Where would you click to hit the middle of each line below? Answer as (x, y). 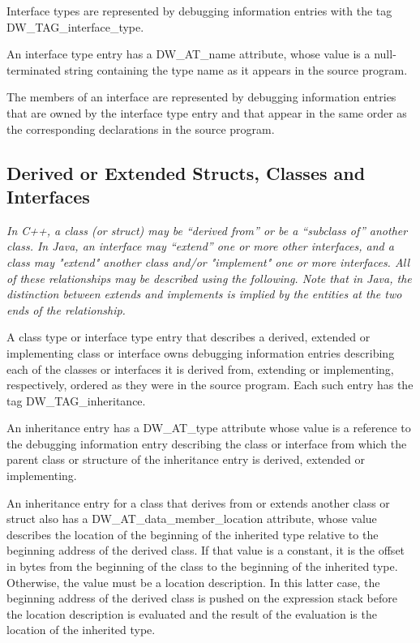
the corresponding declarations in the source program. (141, 129)
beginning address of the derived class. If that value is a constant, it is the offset (206, 550)
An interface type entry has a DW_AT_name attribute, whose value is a (189, 54)
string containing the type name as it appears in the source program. (236, 69)
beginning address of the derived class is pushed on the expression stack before (202, 598)
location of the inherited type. (81, 630)
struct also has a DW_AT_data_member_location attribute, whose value (192, 519)
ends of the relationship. (66, 309)
